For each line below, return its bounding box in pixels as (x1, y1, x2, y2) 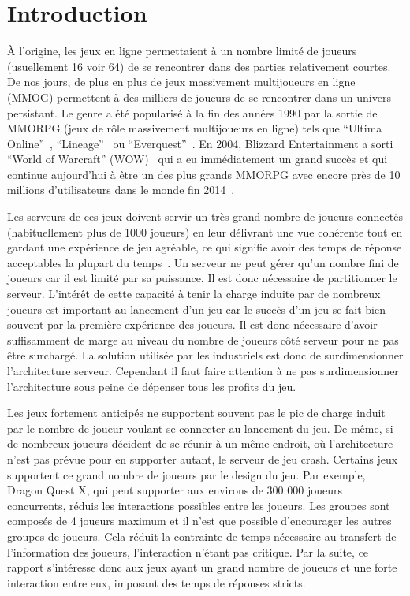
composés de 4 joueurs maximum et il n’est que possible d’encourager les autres (7, 512, 392, 529)
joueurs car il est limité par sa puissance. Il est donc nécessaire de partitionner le (7, 270, 397, 286)
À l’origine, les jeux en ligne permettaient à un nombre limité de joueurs (7, 43, 357, 59)
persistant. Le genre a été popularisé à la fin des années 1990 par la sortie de (7, 104, 378, 121)
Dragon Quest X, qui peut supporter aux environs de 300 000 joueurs (7, 482, 343, 498)
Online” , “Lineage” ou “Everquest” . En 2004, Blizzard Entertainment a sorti (7, 135, 393, 151)
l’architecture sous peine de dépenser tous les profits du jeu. (7, 378, 296, 394)
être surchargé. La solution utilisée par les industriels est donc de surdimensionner (7, 347, 404, 363)
